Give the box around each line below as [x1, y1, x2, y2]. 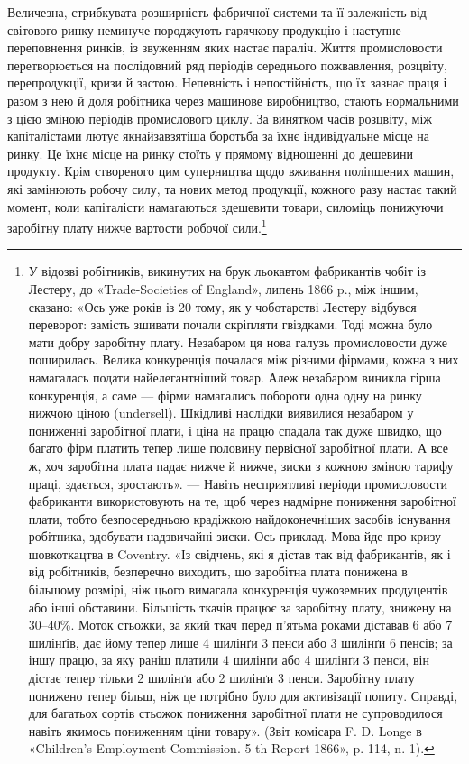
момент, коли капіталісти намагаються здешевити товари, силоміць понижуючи [7, 197, 444, 216]
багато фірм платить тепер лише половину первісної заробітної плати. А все [28, 438, 448, 457]
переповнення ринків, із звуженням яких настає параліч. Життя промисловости [7, 38, 443, 57]
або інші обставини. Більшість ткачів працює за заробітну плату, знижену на [28, 597, 452, 616]
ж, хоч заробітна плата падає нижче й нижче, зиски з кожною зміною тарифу [28, 456, 454, 474]
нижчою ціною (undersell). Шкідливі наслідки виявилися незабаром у [28, 403, 414, 422]
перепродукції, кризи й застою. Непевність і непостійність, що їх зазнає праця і [7, 73, 447, 92]
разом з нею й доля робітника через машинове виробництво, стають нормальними [7, 90, 459, 109]
